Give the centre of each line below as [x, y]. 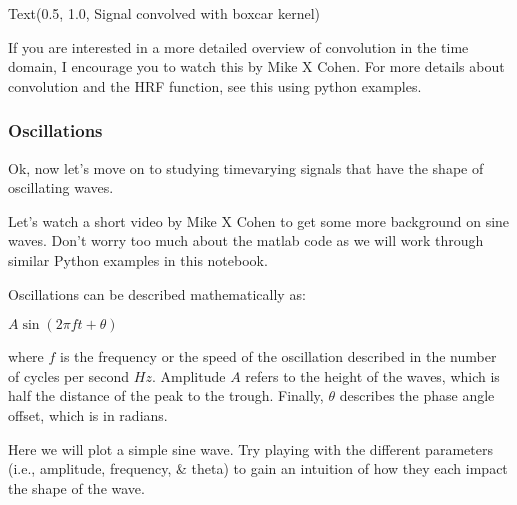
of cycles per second [69, 375]
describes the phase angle [417, 395]
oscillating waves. [61, 187]
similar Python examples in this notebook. [138, 259]
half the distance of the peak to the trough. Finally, [166, 395]
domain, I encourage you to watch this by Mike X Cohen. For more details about [256, 66]
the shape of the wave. [76, 487]
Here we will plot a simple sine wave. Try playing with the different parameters [250, 448]
